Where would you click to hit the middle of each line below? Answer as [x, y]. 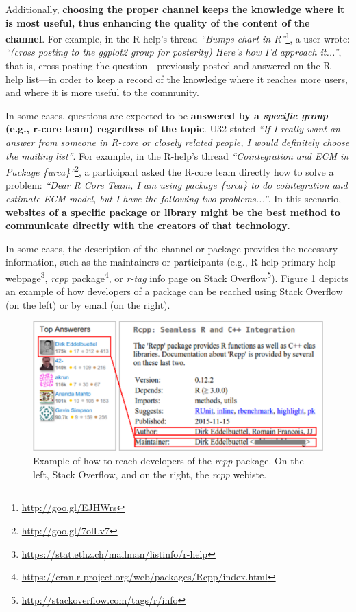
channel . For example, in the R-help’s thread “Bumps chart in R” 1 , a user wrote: [178, 37]
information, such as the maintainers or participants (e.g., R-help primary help [171, 262]
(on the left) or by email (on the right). [88, 304]
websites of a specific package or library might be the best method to [173, 212]
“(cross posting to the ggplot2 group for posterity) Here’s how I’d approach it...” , [174, 52]
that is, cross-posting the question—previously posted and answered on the [163, 66]
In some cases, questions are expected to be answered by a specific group [167, 115]
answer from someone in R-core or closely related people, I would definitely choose [178, 142]
